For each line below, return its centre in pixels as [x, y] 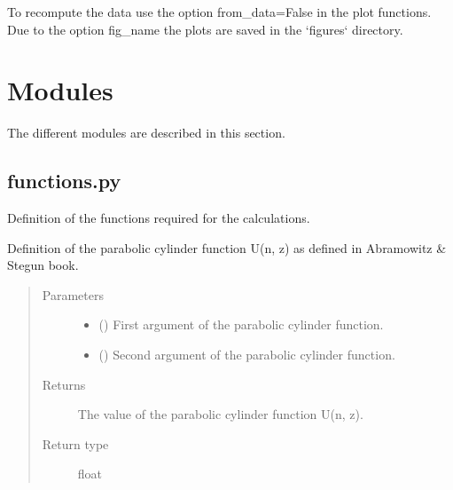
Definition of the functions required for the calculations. [159, 218]
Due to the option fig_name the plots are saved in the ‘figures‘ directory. [205, 29]
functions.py [64, 181]
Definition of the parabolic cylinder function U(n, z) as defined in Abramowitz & [227, 247]
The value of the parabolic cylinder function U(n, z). [220, 414]
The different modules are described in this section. [146, 133]
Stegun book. [43, 265]
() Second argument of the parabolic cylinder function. [247, 355]
